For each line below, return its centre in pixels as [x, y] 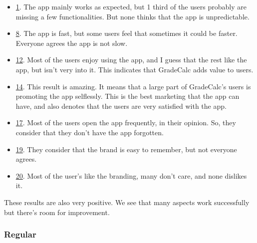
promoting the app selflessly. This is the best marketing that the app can [128, 96]
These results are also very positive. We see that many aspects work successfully [127, 202]
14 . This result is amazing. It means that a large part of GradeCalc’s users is [133, 86]
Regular [20, 234]
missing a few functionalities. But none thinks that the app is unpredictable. [132, 16]
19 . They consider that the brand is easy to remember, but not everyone [126, 149]
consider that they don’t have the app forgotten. [90, 132]
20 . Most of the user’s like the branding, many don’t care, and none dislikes [131, 175]
